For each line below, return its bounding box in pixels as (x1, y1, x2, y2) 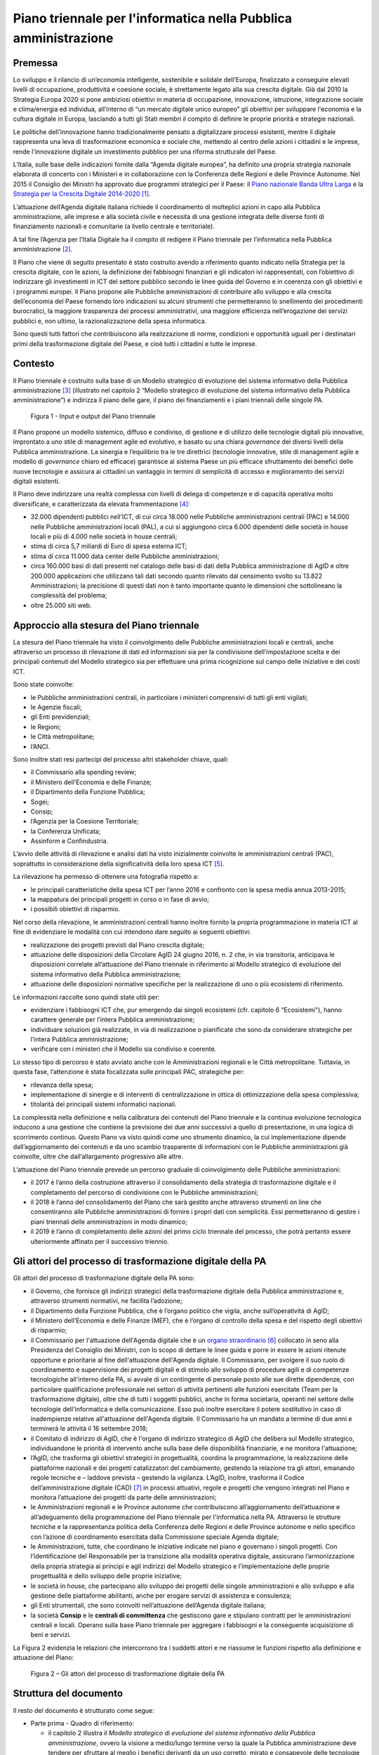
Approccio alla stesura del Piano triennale (13, 619, 199, 631)
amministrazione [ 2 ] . (13, 245, 73, 253)
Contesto (13, 358, 55, 370)
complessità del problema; (30, 591, 107, 600)
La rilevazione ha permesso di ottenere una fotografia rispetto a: (13, 873, 199, 881)
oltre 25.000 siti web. (30, 601, 92, 609)
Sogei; (30, 797, 49, 806)
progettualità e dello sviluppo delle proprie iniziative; (30, 1572, 182, 1580)
